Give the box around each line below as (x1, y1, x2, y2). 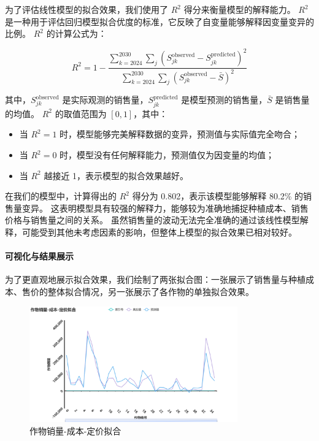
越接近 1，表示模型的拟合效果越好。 (44, 169, 189, 182)
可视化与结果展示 (5, 250, 74, 263)
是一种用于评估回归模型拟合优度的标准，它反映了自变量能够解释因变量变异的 (5, 15, 314, 28)
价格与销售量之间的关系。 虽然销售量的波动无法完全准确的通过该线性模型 (5, 213, 300, 226)
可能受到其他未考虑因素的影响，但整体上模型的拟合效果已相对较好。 (21, 226, 297, 239)
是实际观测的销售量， (62, 93, 148, 106)
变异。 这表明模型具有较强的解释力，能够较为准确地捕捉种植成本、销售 (21, 201, 309, 214)
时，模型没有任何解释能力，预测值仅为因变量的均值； (60, 148, 275, 161)
